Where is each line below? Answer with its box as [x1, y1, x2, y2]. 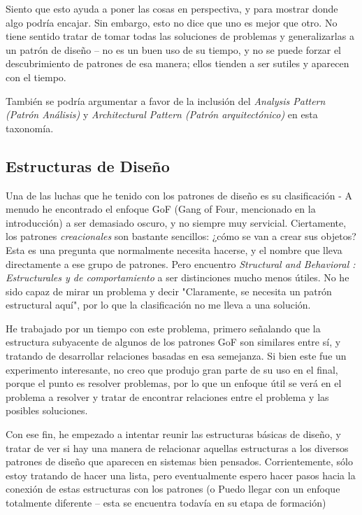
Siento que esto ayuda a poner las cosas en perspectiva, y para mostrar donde [6, 1, 338, 15]
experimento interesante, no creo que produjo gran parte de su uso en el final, [6, 362, 338, 376]
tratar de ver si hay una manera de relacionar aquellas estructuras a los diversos [6, 440, 349, 455]
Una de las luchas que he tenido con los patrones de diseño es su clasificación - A [6, 188, 353, 202]
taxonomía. [6, 120, 54, 135]
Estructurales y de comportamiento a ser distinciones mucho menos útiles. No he [6, 270, 349, 285]
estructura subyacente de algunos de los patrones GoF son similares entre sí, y [6, 334, 341, 349]
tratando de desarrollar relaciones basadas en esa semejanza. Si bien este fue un [6, 348, 347, 363]
